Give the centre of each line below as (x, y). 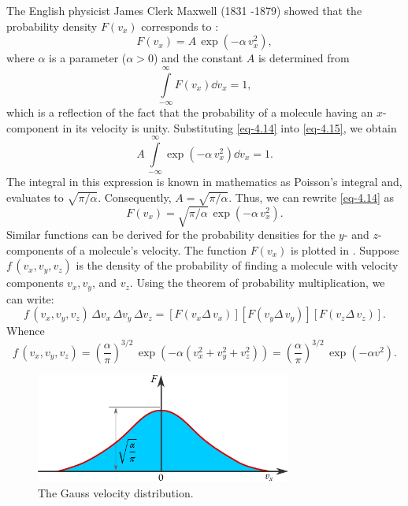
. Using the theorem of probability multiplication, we (257, 283)
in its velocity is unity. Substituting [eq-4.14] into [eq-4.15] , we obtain (230, 127)
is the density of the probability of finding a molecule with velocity (237, 265)
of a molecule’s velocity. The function (157, 249)
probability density (52, 26)
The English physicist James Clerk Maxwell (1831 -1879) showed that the (184, 10)
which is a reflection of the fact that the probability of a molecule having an (190, 112)
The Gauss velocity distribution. (116, 492)
